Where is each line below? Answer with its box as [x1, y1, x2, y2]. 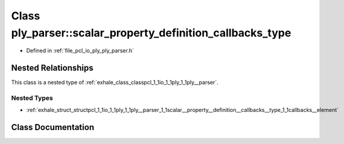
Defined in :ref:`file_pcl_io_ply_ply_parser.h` [26, 47, 134, 54]
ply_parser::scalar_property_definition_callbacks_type [11, 26, 291, 39]
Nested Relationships [11, 63, 94, 73]
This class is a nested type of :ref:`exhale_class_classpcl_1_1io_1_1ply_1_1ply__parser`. [11, 79, 218, 86]
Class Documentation [11, 122, 95, 133]
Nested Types [11, 94, 54, 102]
